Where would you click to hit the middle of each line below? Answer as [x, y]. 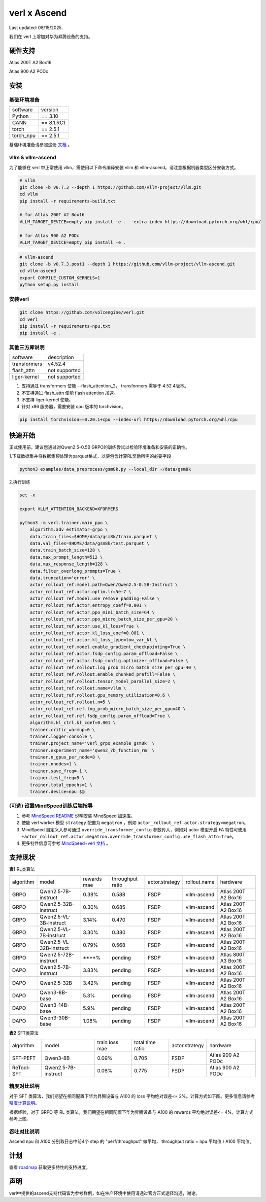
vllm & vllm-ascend [33, 158]
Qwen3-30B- [55, 1018]
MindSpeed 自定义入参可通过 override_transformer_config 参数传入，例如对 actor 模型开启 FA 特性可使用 [134, 829]
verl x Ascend [38, 13]
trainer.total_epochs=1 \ [61, 785]
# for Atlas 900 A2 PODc [50, 236]
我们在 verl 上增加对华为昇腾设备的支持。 [51, 36]
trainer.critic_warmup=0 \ [63, 730]
